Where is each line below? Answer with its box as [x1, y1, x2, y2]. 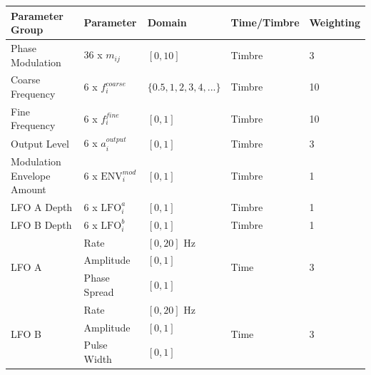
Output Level [11, 135, 69, 150]
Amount [11, 182, 46, 197]
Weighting [309, 15, 360, 30]
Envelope [11, 168, 51, 183]
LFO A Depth [11, 199, 73, 214]
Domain [147, 15, 187, 30]
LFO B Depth [11, 217, 72, 232]
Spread [83, 284, 114, 299]
